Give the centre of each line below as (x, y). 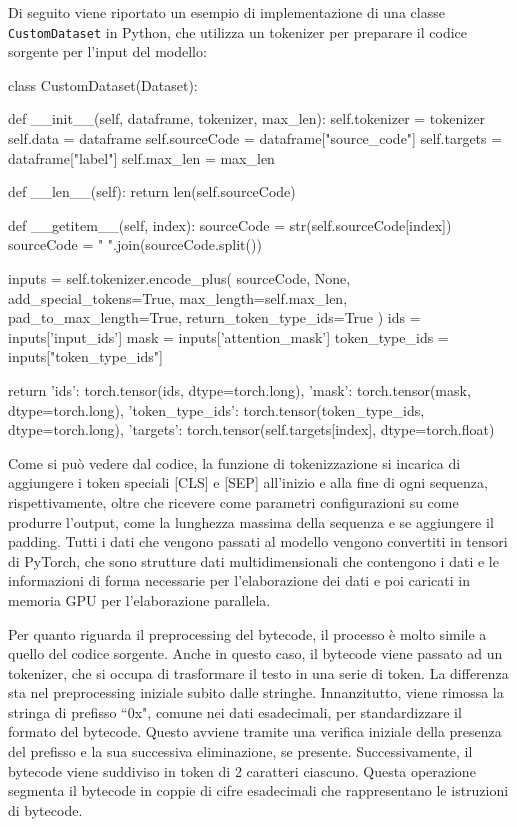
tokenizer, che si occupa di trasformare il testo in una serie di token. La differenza (258, 672)
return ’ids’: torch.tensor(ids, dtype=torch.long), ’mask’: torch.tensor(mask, (239, 389)
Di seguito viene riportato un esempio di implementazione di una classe (226, 12)
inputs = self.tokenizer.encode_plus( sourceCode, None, (179, 278)
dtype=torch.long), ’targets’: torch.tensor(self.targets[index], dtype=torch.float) (251, 429)
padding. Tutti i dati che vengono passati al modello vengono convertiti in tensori (258, 541)
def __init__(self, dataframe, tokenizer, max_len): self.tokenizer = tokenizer (247, 118)
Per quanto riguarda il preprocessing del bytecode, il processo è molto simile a (247, 633)
